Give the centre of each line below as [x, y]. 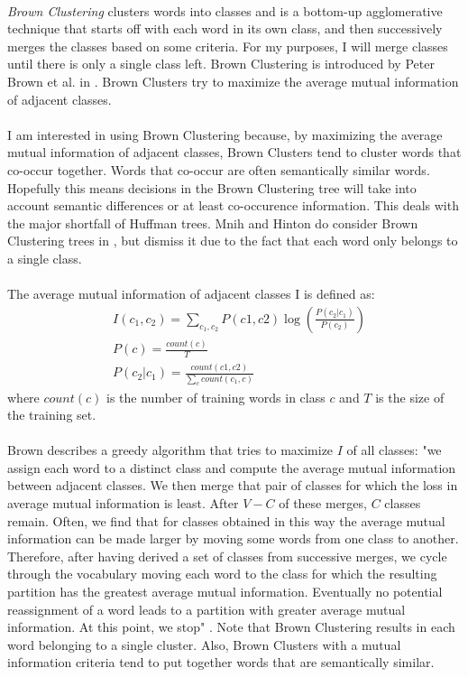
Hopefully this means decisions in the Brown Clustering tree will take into [212, 187]
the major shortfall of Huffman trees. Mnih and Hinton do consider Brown [213, 223]
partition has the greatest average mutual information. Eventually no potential [225, 592]
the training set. [52, 415]
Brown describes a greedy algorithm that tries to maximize [170, 450]
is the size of [410, 397]
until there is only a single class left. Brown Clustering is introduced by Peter [221, 64]
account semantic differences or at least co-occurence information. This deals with [233, 205]
